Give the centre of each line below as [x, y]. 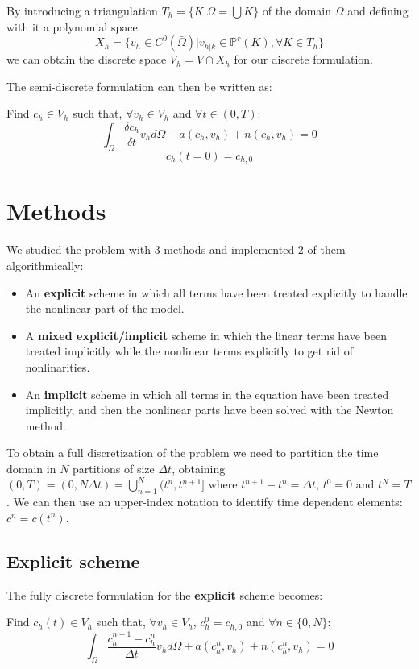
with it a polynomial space [72, 26]
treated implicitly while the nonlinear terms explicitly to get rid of [189, 351]
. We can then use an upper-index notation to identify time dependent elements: [205, 502]
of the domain [297, 10]
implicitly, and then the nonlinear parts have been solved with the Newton [209, 410]
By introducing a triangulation [82, 10]
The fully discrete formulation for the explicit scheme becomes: [165, 594]
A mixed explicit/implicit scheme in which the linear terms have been [206, 335]
